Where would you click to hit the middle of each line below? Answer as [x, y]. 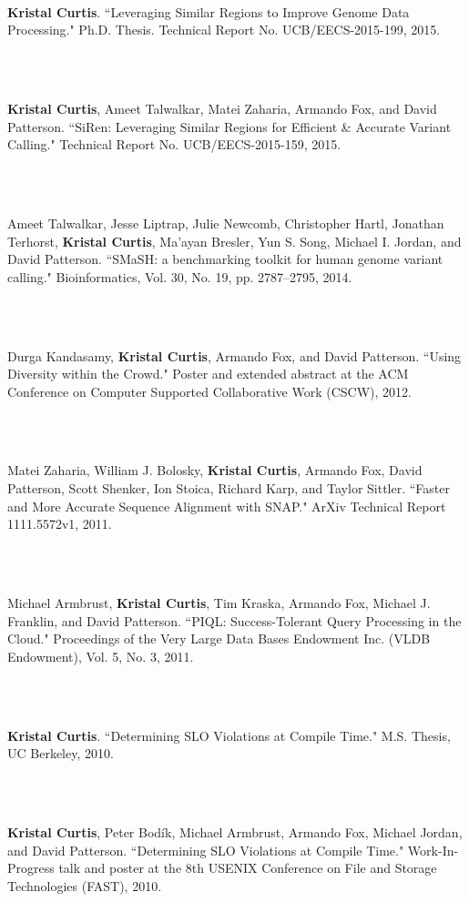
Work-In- [433, 850]
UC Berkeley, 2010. [61, 753]
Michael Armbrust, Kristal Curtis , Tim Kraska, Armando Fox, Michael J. [219, 603]
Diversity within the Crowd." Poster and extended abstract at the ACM [208, 374]
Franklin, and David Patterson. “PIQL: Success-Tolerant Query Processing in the [234, 620]
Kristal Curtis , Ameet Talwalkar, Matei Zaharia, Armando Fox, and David [222, 108]
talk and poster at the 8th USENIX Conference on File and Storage [248, 868]
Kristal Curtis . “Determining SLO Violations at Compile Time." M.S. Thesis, [229, 735]
